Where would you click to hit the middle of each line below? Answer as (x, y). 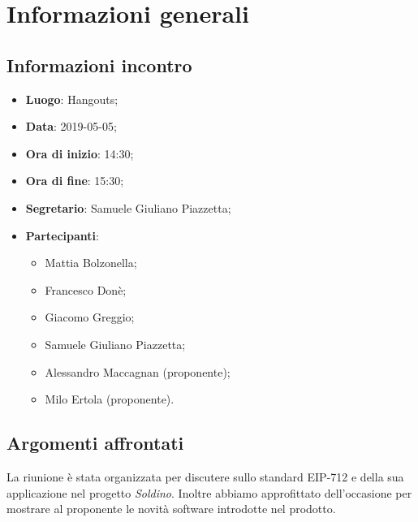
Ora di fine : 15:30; (75, 181)
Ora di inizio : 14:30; (80, 153)
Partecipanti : (62, 235)
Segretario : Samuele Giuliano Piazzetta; (128, 207)
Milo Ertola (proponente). (110, 399)
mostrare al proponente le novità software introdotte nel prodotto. (171, 509)
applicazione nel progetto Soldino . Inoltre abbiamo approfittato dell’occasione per (209, 492)
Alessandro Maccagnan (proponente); (138, 371)
